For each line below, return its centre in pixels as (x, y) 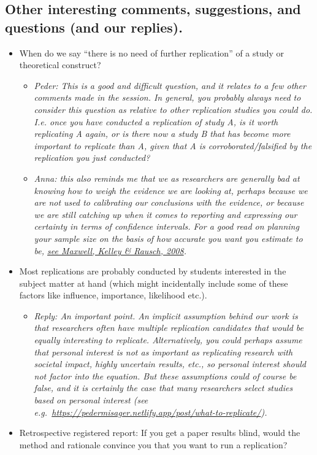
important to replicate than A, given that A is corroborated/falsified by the (173, 145)
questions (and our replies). (94, 27)
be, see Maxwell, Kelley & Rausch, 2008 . (110, 250)
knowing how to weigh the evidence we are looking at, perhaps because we (171, 190)
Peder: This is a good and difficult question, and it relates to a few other (170, 85)
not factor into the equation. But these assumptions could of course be (165, 375)
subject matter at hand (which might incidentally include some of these (154, 283)
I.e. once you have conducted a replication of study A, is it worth (156, 121)
